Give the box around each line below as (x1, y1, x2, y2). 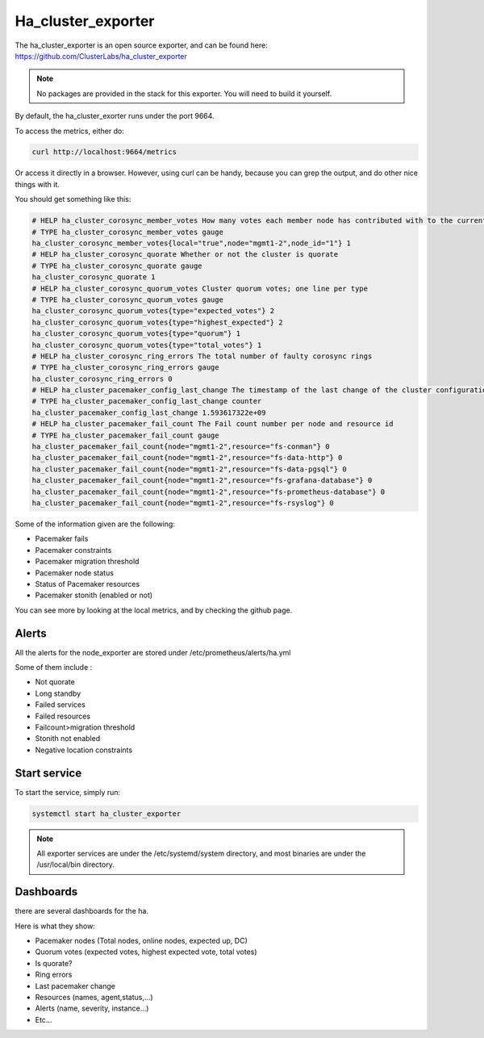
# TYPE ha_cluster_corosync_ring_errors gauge (31, 363, 219, 372)
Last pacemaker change (35, 981, 116, 990)
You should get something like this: (15, 195, 131, 204)
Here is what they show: (15, 921, 96, 931)
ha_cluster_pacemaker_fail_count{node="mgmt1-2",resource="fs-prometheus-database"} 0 (31, 487, 386, 496)
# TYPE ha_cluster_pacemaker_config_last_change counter (31, 396, 262, 406)
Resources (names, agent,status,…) (35, 993, 153, 1002)
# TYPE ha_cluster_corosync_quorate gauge (31, 261, 202, 270)
